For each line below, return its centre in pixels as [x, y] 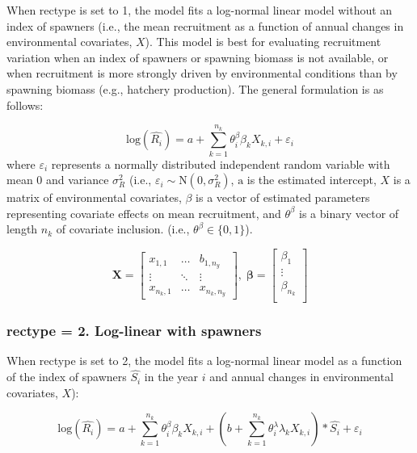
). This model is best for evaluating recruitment [263, 42]
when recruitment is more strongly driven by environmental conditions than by [202, 73]
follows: [25, 105]
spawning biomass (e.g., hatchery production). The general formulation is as [195, 88]
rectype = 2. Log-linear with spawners [134, 331]
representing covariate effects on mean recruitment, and [144, 213]
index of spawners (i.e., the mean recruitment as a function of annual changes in [205, 25]
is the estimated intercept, [312, 180]
